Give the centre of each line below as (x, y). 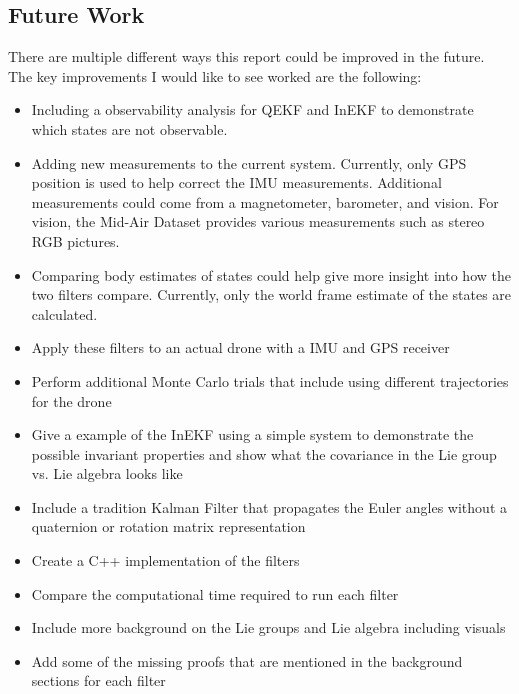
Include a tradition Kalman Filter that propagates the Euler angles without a (269, 506)
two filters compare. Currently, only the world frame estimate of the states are (271, 294)
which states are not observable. (129, 128)
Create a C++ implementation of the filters (165, 560)
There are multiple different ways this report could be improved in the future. (246, 56)
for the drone (71, 400)
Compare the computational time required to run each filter (215, 593)
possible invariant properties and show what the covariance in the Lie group (264, 453)
